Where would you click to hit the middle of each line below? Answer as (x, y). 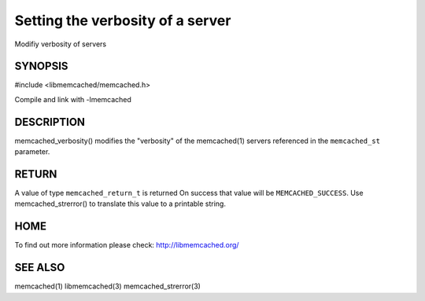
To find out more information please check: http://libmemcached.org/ (127, 245)
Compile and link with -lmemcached (73, 99)
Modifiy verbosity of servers (61, 44)
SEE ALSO (40, 268)
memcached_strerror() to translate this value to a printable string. (120, 204)
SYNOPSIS (41, 66)
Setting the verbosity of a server (123, 20)
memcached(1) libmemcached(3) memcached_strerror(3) (107, 286)
